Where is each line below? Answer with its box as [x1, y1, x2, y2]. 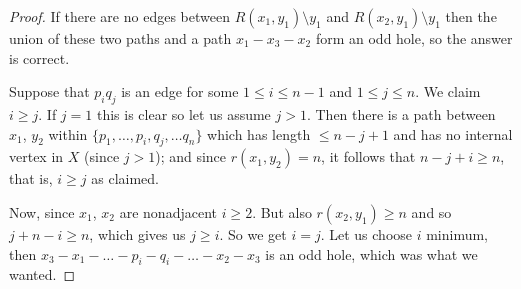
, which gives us [89, 223, 186, 244]
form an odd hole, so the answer [315, 28, 513, 48]
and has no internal [393, 123, 513, 144]
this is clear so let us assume [96, 103, 271, 124]
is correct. [9, 47, 70, 68]
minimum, [426, 223, 489, 244]
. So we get [219, 223, 287, 244]
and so [411, 201, 452, 222]
